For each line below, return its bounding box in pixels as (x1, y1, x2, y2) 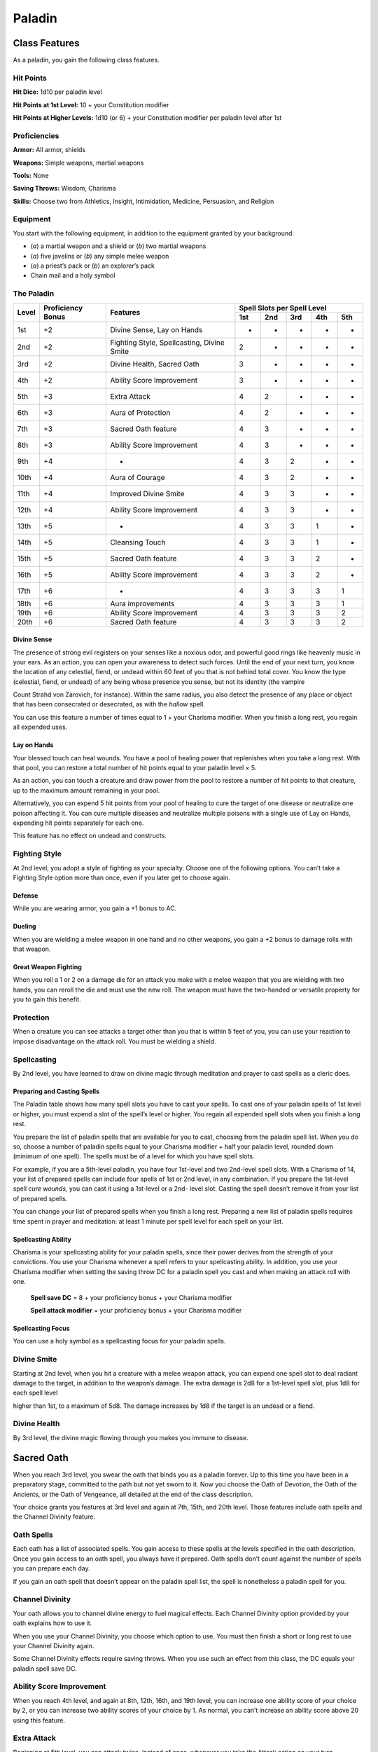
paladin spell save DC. (13, 1664, 77, 1673)
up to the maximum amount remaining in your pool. (13, 786, 160, 795)
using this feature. (13, 1716, 66, 1724)
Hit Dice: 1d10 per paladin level (13, 88, 102, 96)
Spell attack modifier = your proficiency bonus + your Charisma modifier (30, 1306, 242, 1314)
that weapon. (13, 945, 51, 953)
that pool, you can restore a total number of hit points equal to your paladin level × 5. (13, 764, 257, 772)
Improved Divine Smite (109, 488, 185, 498)
